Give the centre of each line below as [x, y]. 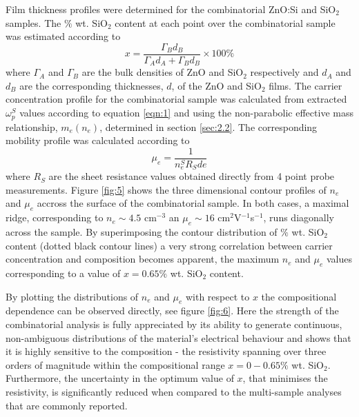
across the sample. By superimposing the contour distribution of [142, 232]
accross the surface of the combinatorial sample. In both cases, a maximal [193, 203]
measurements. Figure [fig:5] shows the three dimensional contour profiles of [166, 189]
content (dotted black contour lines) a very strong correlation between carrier [169, 245]
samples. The [33, 22]
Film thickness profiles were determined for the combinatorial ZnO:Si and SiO [171, 9]
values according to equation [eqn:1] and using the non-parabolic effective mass [186, 113]
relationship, [32, 126]
